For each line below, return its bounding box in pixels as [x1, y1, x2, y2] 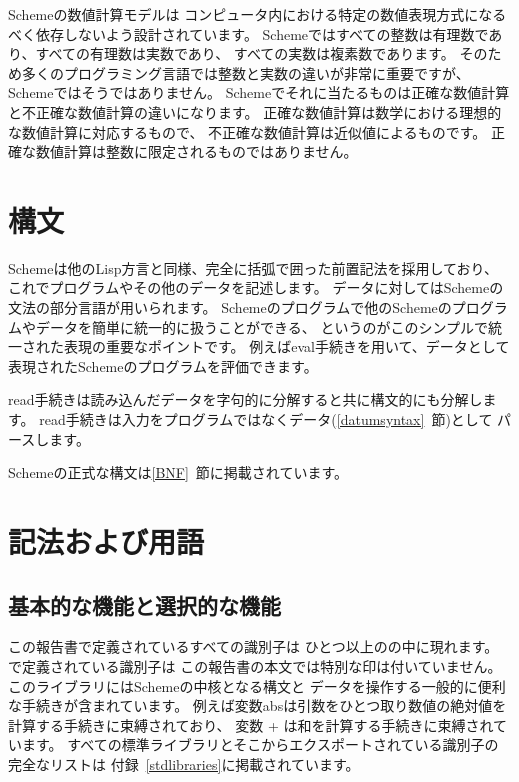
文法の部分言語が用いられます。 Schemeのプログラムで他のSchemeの [8, 297, 452, 318]
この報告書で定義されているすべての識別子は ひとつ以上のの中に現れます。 [8, 636, 499, 657]
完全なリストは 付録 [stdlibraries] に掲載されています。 [8, 753, 360, 774]
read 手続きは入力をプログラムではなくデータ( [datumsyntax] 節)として [39, 409, 493, 430]
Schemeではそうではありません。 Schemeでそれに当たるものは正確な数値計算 [8, 82, 510, 103]
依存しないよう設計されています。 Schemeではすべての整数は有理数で [35, 23, 489, 44]
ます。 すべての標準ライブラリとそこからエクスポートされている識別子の [21, 734, 499, 755]
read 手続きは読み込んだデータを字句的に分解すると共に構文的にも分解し [8, 389, 483, 410]
